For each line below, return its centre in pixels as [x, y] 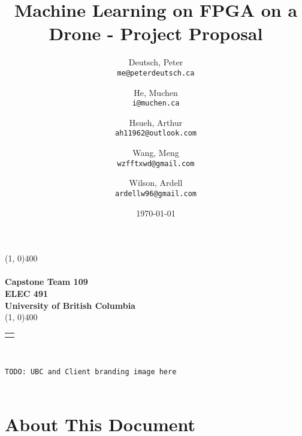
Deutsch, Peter [156, 62]
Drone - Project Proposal [156, 33]
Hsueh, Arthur [156, 122]
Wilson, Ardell [156, 183]
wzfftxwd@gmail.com [156, 163]
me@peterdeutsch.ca [156, 73]
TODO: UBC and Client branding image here [91, 372]
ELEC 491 [27, 293]
